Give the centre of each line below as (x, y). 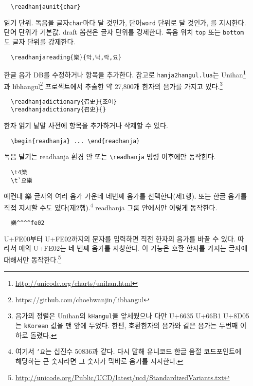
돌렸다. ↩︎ (44, 335)
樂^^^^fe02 (28, 223)
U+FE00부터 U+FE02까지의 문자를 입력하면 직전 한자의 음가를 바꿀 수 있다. (120, 238)
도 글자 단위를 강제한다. (40, 41)
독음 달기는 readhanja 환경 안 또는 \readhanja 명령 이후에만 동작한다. (110, 156)
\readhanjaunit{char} (46, 7)
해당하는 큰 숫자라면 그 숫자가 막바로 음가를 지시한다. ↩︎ (99, 361)
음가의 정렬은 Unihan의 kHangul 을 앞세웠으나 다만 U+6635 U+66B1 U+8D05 (132, 316)
